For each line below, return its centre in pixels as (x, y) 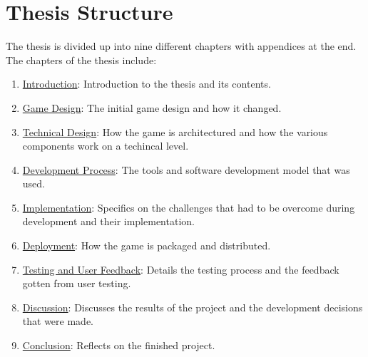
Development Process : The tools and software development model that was (186, 169)
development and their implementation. (108, 221)
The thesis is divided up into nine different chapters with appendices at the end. (181, 46)
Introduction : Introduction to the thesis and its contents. (147, 84)
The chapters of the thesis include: (81, 59)
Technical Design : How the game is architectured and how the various (175, 131)
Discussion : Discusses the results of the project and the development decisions (193, 307)
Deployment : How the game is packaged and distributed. (147, 245)
